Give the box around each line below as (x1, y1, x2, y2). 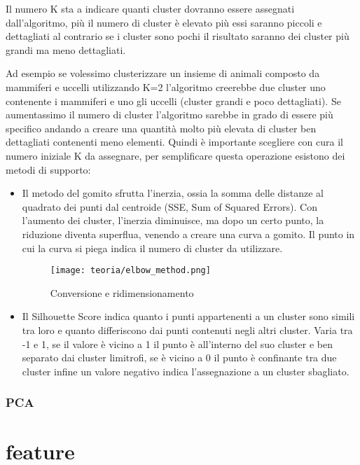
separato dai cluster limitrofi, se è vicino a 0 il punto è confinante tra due (22, 350, 337, 365)
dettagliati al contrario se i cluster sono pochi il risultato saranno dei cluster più (6, 29, 349, 43)
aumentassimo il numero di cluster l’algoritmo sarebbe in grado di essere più (6, 107, 333, 122)
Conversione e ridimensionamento (50, 285, 194, 300)
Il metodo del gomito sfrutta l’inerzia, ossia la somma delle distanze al (22, 186, 324, 200)
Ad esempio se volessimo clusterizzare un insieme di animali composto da (6, 66, 320, 81)
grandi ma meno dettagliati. (6, 42, 126, 57)
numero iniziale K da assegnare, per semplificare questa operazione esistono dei (6, 148, 345, 162)
